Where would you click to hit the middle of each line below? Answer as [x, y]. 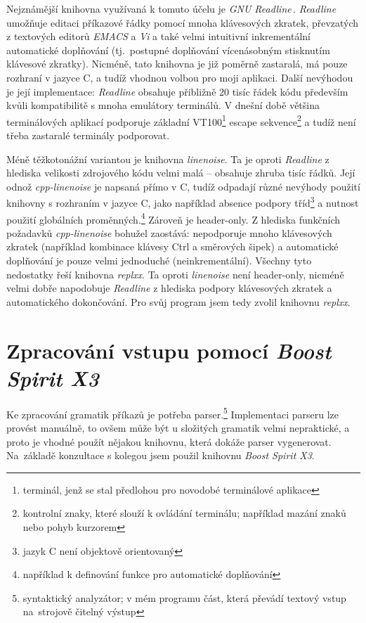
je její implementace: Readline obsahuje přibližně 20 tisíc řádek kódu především [177, 91]
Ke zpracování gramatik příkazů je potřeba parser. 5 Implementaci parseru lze [172, 413]
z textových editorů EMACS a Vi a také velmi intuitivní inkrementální [158, 36]
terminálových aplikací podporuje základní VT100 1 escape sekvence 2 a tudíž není [181, 120]
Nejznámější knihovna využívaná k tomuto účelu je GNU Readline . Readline [171, 8]
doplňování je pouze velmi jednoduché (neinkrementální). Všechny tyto [159, 261]
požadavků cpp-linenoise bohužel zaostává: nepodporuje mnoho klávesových [169, 232]
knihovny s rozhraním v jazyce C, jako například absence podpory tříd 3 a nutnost [183, 202]
